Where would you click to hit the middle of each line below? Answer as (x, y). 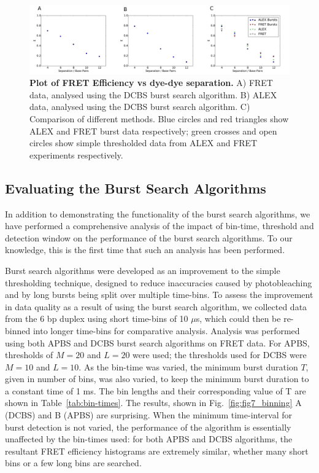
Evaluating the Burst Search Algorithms (136, 188)
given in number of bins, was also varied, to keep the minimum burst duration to (157, 379)
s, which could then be (238, 319)
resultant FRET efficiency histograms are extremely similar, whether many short (157, 451)
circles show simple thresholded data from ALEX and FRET (144, 143)
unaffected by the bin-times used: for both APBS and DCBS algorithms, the (149, 439)
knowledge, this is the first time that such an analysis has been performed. (145, 250)
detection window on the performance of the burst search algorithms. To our (149, 237)
